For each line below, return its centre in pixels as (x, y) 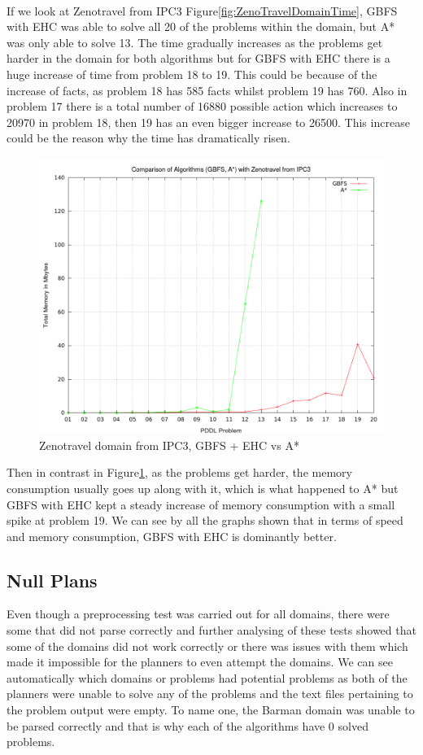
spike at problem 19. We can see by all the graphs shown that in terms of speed (205, 520)
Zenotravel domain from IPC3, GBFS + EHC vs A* (169, 445)
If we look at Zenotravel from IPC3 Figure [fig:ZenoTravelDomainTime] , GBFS (202, 10)
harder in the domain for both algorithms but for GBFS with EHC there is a (198, 58)
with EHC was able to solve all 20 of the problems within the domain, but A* (201, 26)
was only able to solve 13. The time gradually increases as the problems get (195, 42)
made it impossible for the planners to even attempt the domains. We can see (200, 662)
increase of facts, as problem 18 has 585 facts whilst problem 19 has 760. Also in (207, 90)
